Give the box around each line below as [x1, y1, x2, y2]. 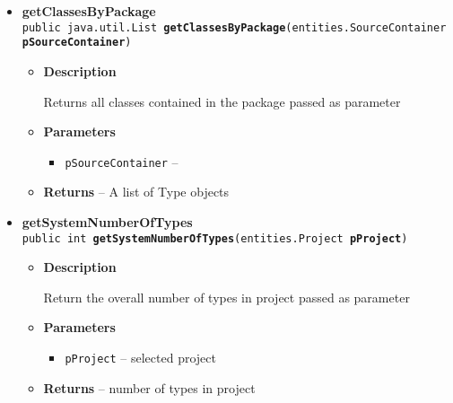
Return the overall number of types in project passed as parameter [43, 287, 410, 306]
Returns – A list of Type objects [43, 182, 230, 201]
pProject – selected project [65, 347, 216, 366]
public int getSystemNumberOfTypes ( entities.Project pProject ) [22, 232, 408, 245]
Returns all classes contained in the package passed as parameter [43, 92, 401, 110]
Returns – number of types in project [43, 378, 256, 397]
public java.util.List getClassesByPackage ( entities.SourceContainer [22, 21, 447, 34]
